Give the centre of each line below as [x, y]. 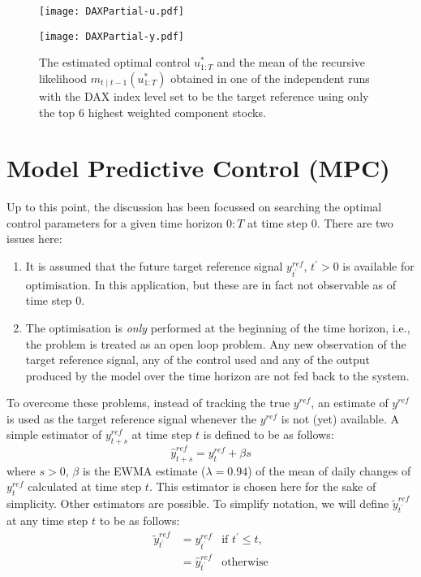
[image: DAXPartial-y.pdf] [112, 36]
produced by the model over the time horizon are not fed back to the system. [217, 375]
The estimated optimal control [115, 62]
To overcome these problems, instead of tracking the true [148, 403]
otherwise [245, 562]
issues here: [34, 239]
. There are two [355, 222]
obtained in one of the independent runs [270, 78]
